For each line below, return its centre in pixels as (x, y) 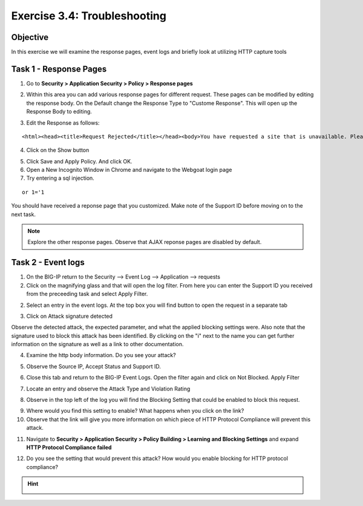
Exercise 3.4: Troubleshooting (89, 16)
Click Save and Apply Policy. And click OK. (79, 161)
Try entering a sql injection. (60, 178)
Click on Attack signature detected (70, 316)
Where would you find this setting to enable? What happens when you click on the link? (135, 411)
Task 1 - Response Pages (59, 69)
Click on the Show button (58, 150)
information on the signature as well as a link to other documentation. (97, 344)
